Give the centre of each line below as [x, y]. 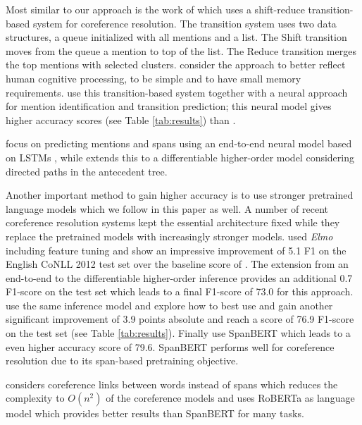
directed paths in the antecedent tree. [87, 171]
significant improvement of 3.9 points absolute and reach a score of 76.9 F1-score [180, 319]
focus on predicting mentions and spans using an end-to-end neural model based [179, 143]
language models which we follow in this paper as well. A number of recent [167, 208]
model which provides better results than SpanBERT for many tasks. [155, 413]
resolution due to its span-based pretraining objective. [122, 361]
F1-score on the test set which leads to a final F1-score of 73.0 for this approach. [180, 291]
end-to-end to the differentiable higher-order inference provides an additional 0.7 [179, 277]
